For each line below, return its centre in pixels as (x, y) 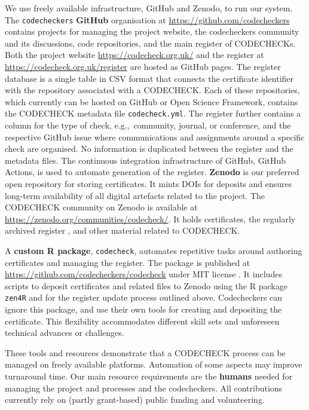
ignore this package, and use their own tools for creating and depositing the (143, 309)
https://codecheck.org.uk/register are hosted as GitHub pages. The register (143, 67)
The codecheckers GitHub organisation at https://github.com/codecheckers (147, 19)
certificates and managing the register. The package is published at (128, 262)
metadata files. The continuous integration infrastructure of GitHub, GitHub (146, 160)
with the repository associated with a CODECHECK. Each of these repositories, (152, 90)
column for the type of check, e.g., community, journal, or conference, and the (148, 125)
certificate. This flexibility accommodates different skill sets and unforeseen (142, 321)
